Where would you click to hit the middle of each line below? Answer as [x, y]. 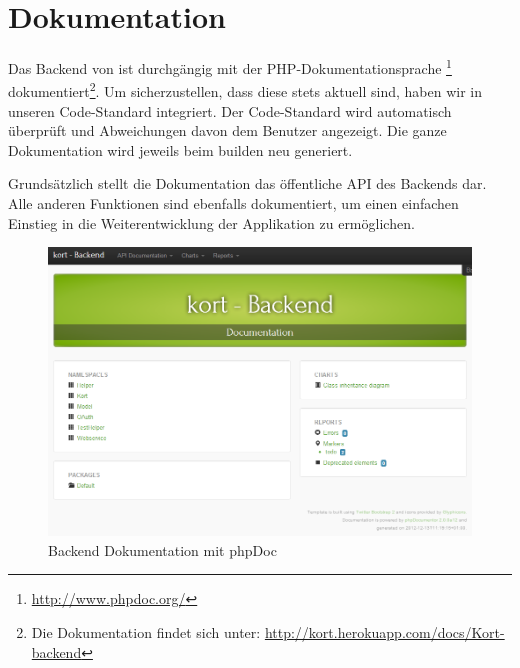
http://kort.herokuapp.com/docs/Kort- [384, 631]
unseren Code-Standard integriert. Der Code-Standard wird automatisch [230, 110]
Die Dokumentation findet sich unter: [146, 631]
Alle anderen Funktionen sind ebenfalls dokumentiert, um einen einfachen [233, 203]
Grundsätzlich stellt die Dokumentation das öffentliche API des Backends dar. [247, 183]
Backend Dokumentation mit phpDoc [162, 549]
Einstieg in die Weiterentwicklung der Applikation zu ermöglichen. [211, 222]
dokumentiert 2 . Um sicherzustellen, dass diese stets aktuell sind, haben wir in [245, 90]
